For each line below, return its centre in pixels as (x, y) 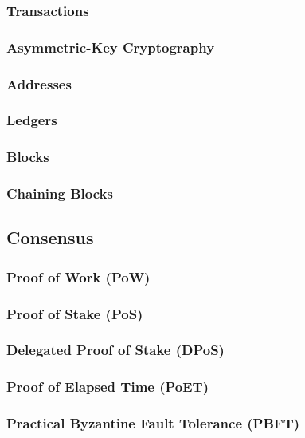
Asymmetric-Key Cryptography (111, 47)
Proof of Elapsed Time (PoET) (108, 387)
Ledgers (32, 120)
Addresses (39, 83)
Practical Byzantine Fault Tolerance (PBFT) (153, 423)
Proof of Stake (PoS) (75, 313)
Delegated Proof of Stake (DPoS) (115, 350)
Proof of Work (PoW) (78, 276)
